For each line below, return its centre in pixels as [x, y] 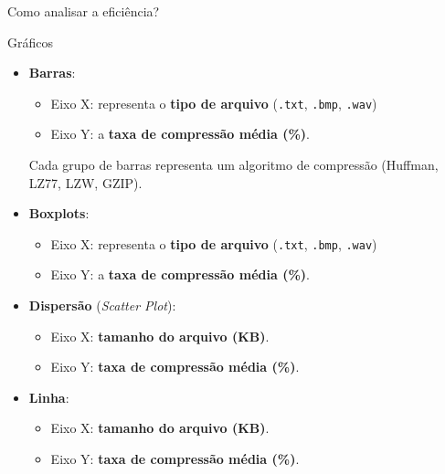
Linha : [49, 397]
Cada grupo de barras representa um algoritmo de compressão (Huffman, [233, 165]
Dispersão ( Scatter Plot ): [102, 305]
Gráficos [30, 42]
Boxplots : [59, 213]
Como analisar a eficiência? [84, 11]
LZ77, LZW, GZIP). [85, 182]
